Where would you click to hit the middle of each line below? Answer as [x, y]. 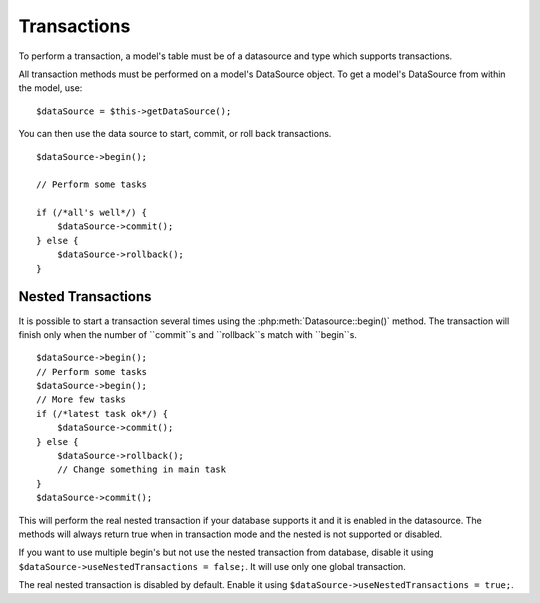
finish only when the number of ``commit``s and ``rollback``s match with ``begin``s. [187, 334]
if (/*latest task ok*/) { [102, 413]
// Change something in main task [141, 469]
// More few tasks [81, 399]
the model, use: [50, 88]
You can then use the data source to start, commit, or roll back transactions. [175, 134]
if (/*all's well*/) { [92, 213]
